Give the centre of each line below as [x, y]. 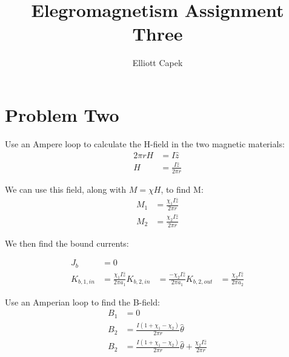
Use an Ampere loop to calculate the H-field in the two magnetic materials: [145, 143]
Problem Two [62, 114]
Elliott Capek [158, 63]
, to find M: [182, 189]
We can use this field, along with [66, 189]
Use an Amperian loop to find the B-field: [82, 302]
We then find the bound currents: [67, 243]
